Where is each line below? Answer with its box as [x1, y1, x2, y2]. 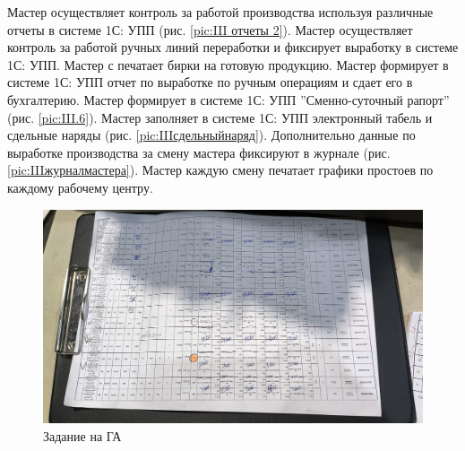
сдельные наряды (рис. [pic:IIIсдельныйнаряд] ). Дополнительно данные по [7, 126, 416, 144]
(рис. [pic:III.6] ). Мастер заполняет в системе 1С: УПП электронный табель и [7, 108, 433, 126]
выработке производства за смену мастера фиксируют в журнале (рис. [7, 143, 391, 161]
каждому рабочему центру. [7, 178, 153, 196]
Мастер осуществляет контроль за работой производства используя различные [7, 3, 434, 21]
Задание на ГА [43, 427, 122, 446]
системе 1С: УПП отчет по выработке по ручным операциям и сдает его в [7, 73, 413, 91]
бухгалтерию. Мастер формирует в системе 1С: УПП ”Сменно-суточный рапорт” [7, 90, 450, 108]
